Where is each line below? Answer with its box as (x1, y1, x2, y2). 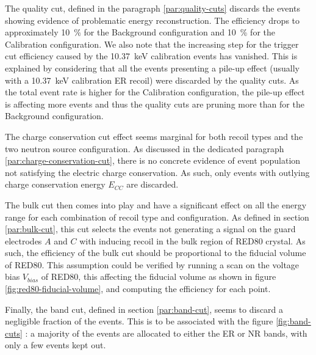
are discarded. (126, 178, 179, 191)
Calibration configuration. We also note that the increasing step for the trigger (5, 37, 299, 50)
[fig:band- (276, 315, 311, 328)
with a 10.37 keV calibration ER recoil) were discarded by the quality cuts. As (5, 73, 299, 86)
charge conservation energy (5, 178, 106, 191)
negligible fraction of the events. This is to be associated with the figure (5, 315, 273, 328)
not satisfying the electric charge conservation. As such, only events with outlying (5, 166, 310, 178)
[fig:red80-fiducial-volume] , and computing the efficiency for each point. (5, 282, 271, 295)
